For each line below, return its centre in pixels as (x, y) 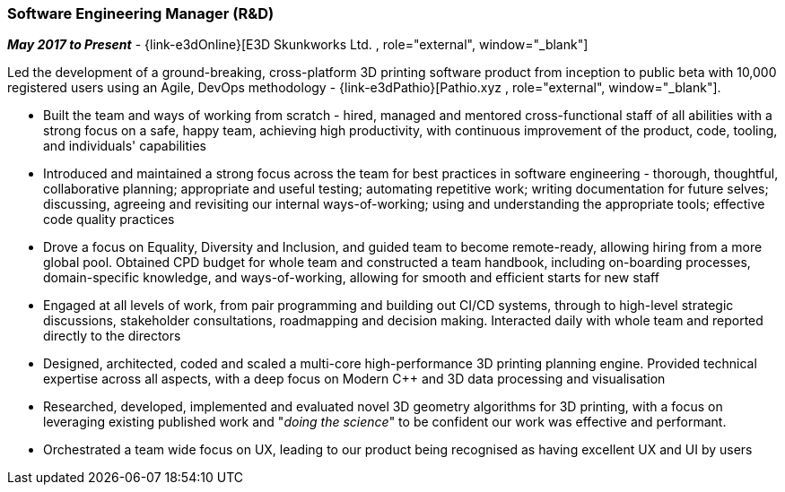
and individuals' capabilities (125, 146)
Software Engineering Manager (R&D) (141, 13)
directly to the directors (112, 336)
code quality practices (109, 220)
